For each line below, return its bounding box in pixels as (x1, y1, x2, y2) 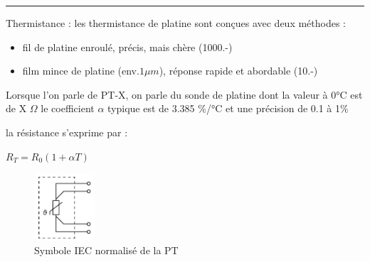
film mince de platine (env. (22, 63, 139, 78)
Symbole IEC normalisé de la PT (34, 243, 179, 258)
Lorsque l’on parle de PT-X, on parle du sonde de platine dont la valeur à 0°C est (6, 87, 363, 102)
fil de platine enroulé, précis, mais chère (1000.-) (22, 39, 233, 54)
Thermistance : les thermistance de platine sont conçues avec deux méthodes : (6, 16, 347, 30)
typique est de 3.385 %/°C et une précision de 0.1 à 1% (107, 101, 349, 116)
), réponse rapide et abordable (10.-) (159, 63, 318, 78)
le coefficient (41, 101, 95, 116)
